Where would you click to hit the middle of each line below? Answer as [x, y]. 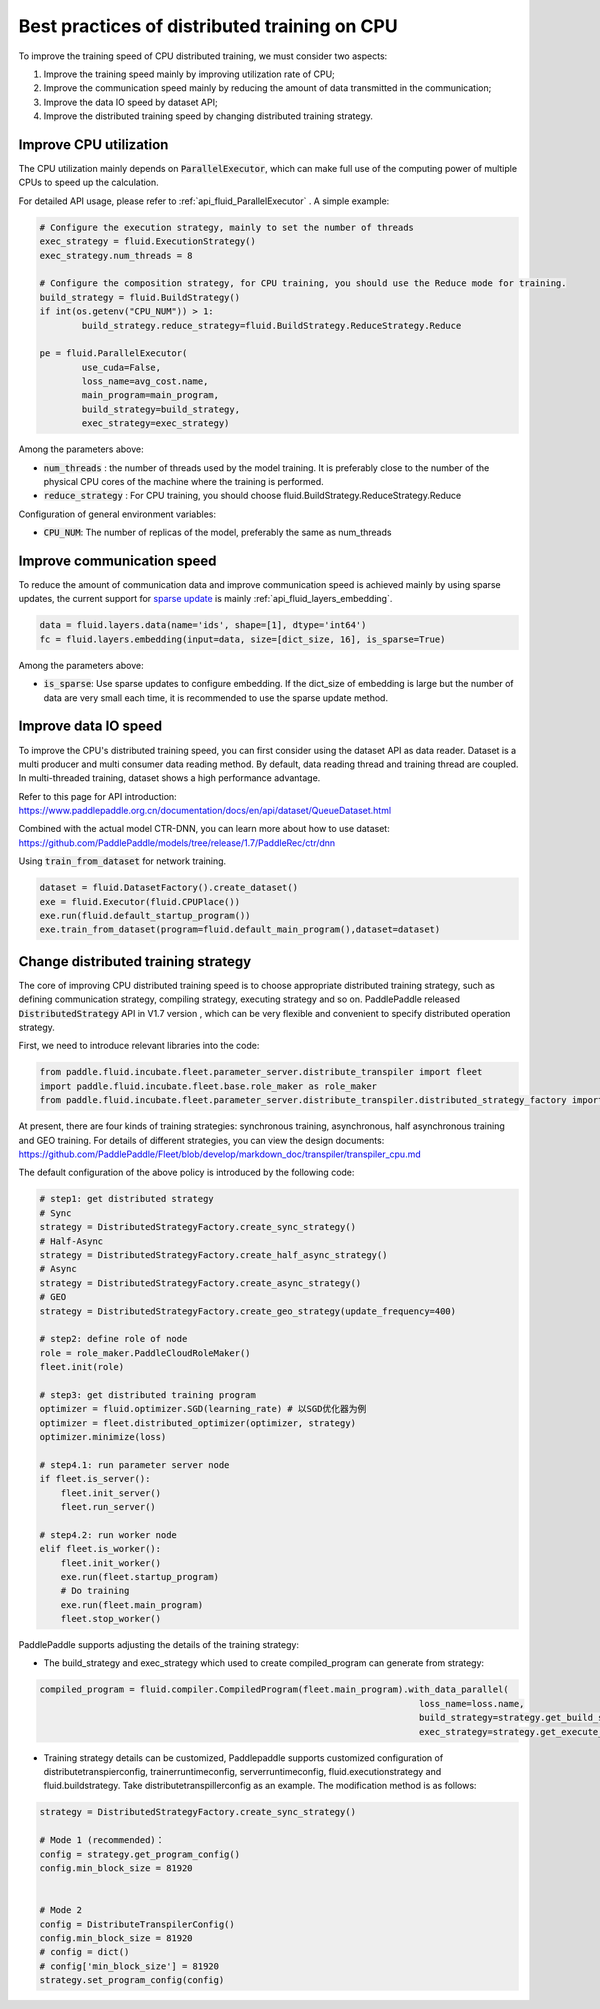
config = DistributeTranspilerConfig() [137, 1924]
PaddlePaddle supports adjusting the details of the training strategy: [159, 1645]
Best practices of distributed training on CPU [208, 26]
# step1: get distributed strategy [126, 1199]
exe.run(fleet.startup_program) [140, 1576]
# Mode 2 [61, 1910]
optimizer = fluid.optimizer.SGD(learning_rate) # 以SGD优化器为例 [203, 1409]
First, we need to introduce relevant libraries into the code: [139, 1046]
